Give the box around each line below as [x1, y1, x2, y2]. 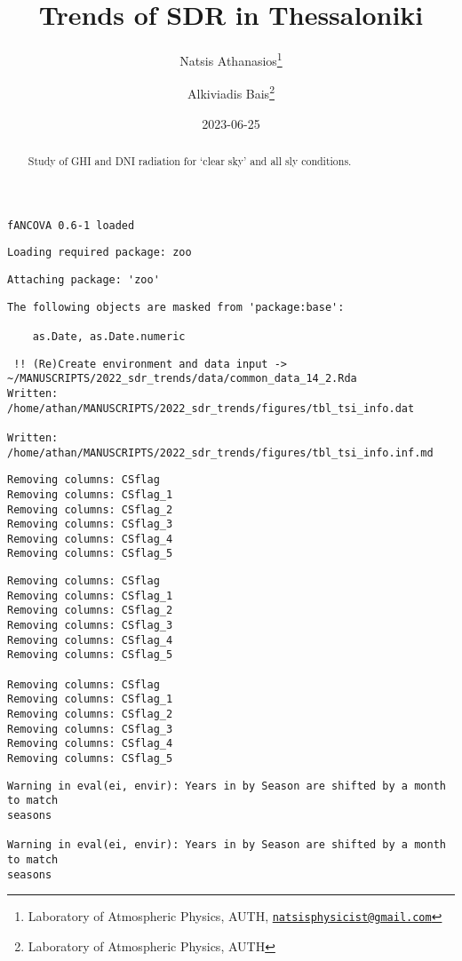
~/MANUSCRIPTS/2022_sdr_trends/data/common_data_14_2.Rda [7, 372, 357, 385]
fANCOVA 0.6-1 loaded [7, 218, 135, 232]
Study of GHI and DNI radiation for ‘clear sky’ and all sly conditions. [28, 154, 352, 169]
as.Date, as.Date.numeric [32, 330, 186, 343]
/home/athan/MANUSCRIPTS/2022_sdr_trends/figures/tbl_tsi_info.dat [7, 401, 415, 415]
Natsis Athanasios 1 [179, 49, 283, 69]
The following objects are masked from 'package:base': [7, 300, 345, 314]
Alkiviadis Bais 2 [187, 82, 275, 103]
